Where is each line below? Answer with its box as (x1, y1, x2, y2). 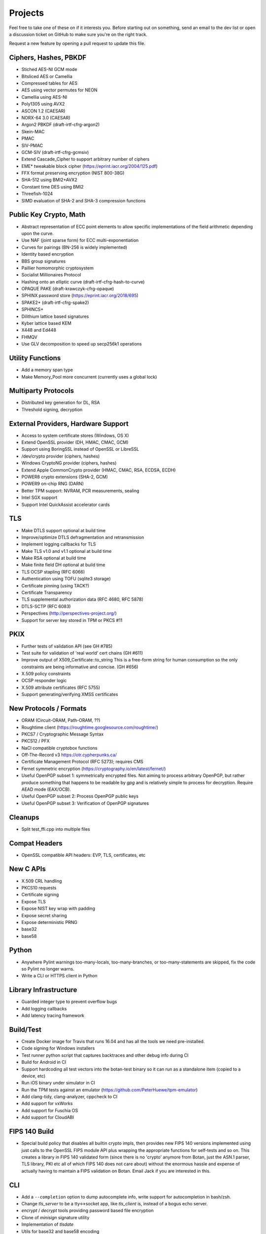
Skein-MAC (21, 128, 45, 134)
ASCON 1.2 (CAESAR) (21, 108, 66, 114)
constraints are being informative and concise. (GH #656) (21, 664, 138, 670)
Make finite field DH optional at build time (21, 562, 105, 568)
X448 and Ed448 (21, 327, 57, 333)
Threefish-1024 (21, 191, 53, 197)
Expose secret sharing (21, 912, 67, 918)
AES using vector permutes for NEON (21, 87, 98, 93)
